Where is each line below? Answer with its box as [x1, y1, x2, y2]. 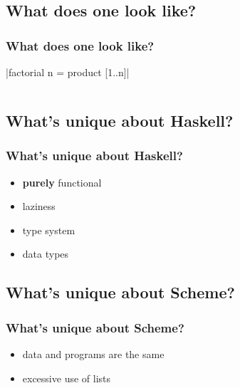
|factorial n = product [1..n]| [6, 65, 130, 79]
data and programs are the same [22, 346, 165, 361]
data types [22, 246, 69, 261]
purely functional [22, 174, 102, 189]
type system [22, 222, 75, 237]
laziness [22, 199, 56, 214]
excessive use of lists [22, 370, 111, 385]
